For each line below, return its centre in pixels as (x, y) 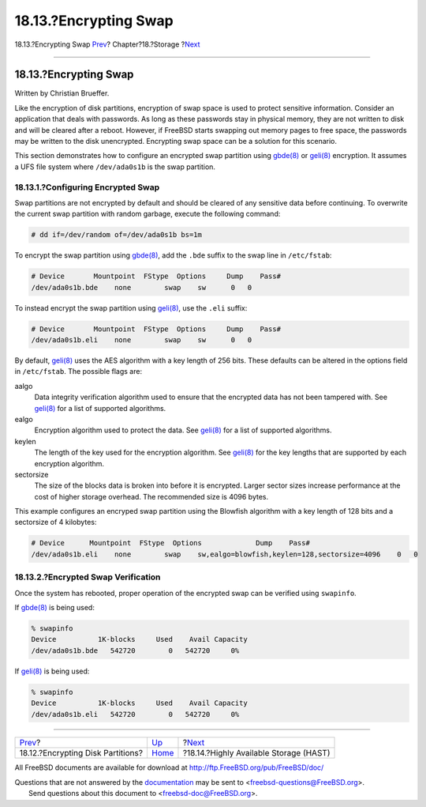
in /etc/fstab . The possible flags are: (78, 371)
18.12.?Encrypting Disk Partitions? (81, 753)
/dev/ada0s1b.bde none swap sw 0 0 (142, 287)
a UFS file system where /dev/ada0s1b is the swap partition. (115, 167)
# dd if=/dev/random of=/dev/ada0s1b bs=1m (117, 235)
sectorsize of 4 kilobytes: (56, 522)
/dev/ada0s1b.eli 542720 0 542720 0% (135, 714)
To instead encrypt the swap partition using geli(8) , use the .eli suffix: (131, 307)
